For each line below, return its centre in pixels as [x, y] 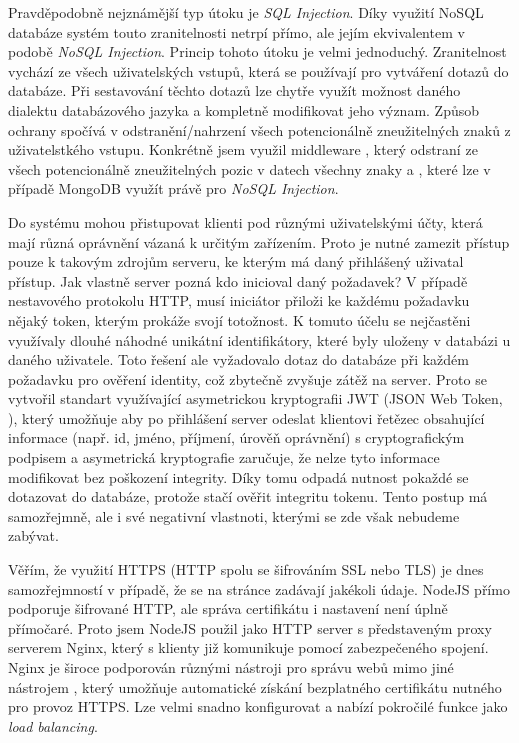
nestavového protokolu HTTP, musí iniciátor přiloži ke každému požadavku [239, 300]
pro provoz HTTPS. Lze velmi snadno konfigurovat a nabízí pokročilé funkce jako [258, 706]
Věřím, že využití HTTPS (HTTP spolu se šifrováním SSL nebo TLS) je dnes [246, 569]
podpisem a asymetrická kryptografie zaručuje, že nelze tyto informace [224, 457]
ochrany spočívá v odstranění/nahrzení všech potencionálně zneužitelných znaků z [259, 129]
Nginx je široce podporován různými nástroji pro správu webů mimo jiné [231, 667]
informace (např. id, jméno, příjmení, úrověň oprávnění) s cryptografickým [236, 437]
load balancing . [53, 725]
